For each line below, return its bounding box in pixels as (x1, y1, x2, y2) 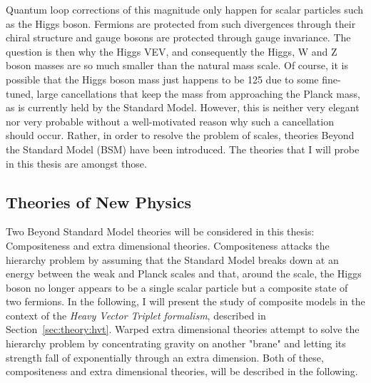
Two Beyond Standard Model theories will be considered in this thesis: (6, 224, 315, 239)
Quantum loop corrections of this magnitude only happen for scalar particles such (6, 2, 364, 16)
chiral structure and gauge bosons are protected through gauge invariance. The (6, 30, 351, 45)
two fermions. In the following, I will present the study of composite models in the (6, 294, 365, 309)
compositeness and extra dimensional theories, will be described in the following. (6, 364, 358, 379)
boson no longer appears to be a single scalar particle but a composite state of (6, 280, 348, 295)
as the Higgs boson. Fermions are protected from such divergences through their (6, 16, 356, 31)
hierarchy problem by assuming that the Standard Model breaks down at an (6, 252, 339, 267)
